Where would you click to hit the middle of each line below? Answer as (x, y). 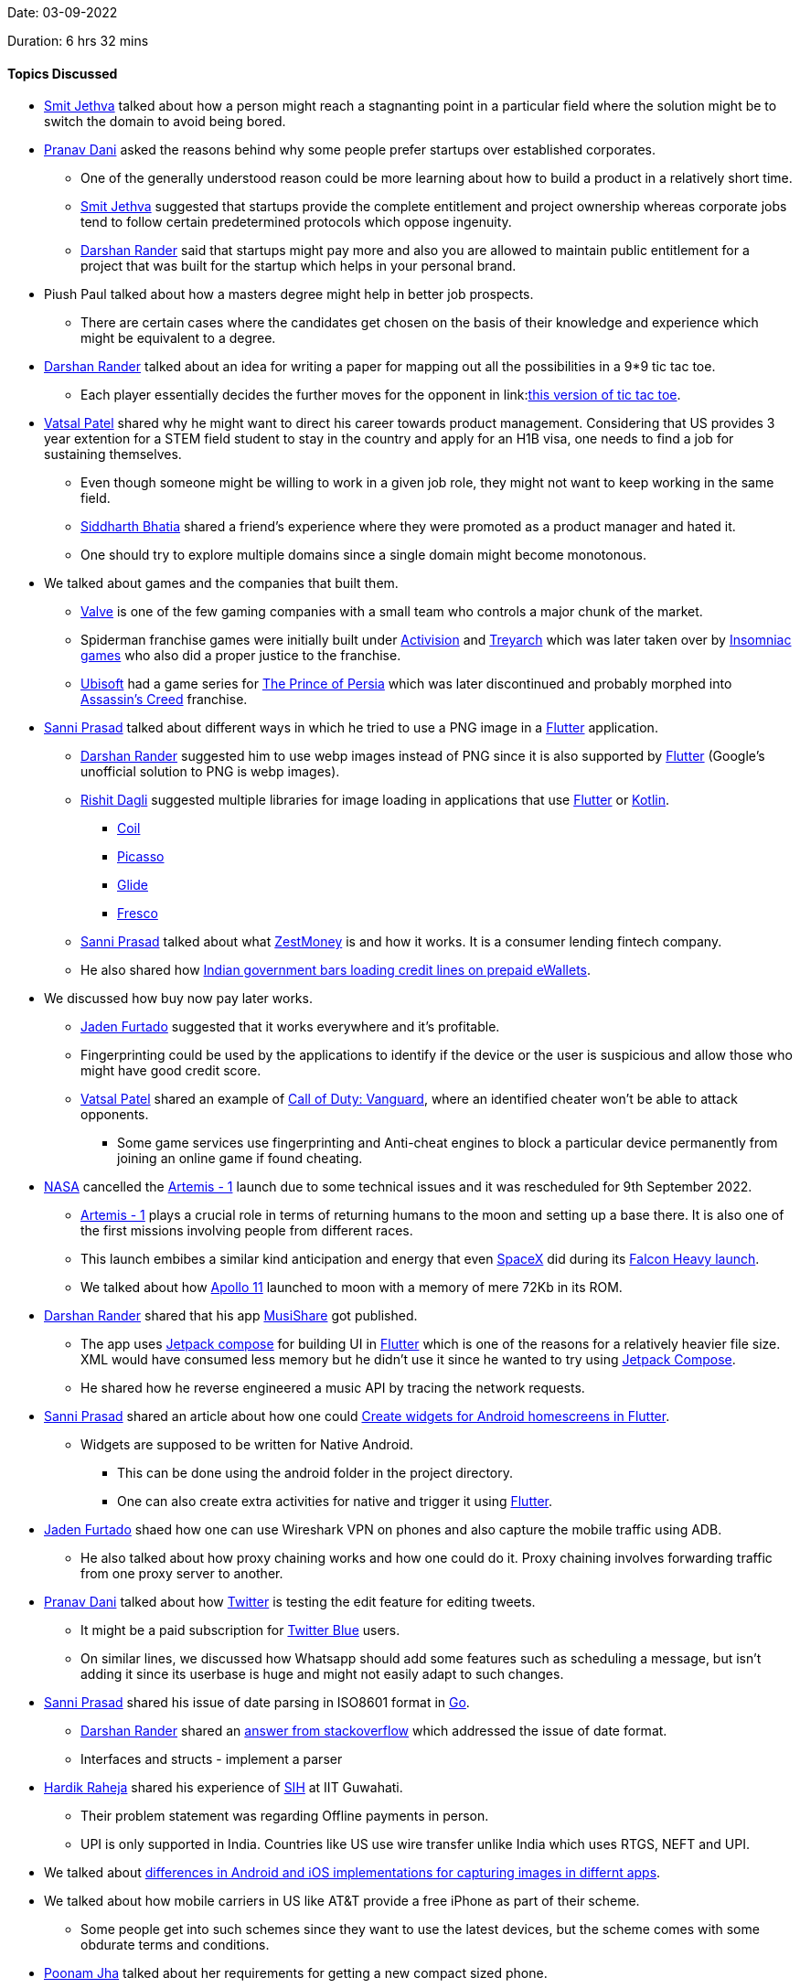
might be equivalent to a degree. (178, 338)
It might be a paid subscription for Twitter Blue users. (240, 1630)
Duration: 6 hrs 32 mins (78, 41)
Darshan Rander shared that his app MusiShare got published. (231, 1316)
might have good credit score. (171, 1071)
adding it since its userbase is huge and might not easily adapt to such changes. (322, 1674)
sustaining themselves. (113, 454)
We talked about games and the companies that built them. (221, 583)
